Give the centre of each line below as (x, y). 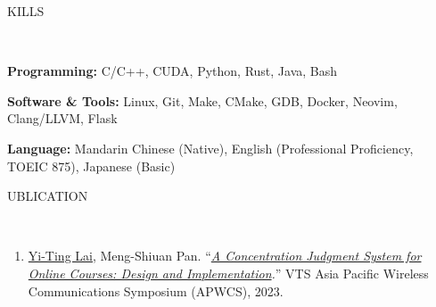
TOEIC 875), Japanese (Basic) (91, 166)
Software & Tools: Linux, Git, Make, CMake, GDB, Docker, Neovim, (202, 100)
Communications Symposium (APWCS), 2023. (156, 290)
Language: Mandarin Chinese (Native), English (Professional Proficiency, (210, 148)
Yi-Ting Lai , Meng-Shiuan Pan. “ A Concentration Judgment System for (225, 256)
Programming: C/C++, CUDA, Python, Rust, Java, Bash (173, 71)
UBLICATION (48, 196)
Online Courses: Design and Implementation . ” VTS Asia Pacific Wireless (228, 273)
